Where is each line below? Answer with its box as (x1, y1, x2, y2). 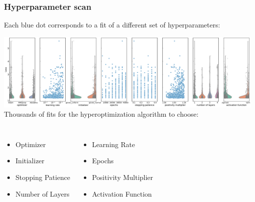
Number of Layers (15, 188, 70, 199)
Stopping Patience (15, 172, 70, 182)
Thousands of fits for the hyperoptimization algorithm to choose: (4, 109, 199, 119)
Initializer (15, 155, 45, 166)
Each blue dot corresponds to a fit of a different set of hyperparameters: (4, 20, 220, 30)
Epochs (92, 155, 114, 166)
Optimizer (15, 139, 46, 149)
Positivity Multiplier (92, 172, 153, 182)
